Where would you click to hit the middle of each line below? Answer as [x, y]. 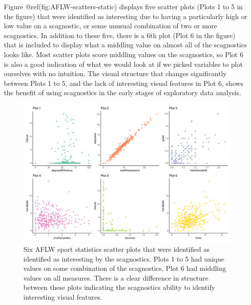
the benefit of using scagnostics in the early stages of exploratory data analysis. [123, 92]
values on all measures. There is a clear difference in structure [116, 277]
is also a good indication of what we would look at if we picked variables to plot [124, 64]
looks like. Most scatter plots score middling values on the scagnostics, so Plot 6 [124, 54]
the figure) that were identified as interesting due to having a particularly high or [126, 16]
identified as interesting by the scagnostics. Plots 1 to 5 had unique [124, 258]
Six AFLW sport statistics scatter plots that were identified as [116, 249]
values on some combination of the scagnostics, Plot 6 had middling [125, 268]
